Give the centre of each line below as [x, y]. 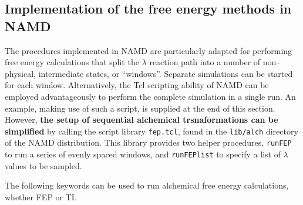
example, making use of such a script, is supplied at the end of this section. [140, 108]
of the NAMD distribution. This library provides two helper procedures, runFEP [148, 142]
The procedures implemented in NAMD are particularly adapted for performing [149, 50]
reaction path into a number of [205, 62]
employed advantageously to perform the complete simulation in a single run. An [150, 96]
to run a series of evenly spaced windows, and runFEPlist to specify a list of [143, 154]
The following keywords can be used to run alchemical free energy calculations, [147, 185]
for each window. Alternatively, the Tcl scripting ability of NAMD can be [137, 85]
